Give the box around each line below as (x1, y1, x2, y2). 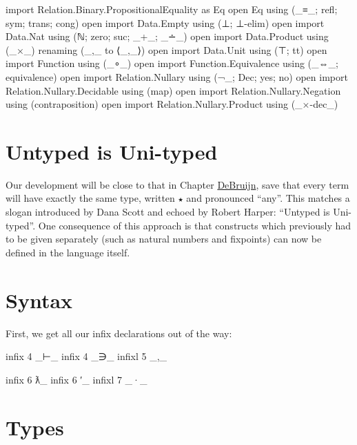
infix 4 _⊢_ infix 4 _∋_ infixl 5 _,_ (6, 349, 167, 363)
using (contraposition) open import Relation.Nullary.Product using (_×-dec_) (6, 97, 338, 111)
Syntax (6, 285, 73, 314)
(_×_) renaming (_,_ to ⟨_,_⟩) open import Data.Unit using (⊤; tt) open (6, 42, 327, 57)
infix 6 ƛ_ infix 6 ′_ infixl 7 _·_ (6, 372, 147, 386)
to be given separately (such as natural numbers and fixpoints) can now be (6, 231, 322, 246)
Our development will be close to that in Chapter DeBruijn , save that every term (6, 177, 349, 191)
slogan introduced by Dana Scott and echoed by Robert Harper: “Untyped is (6, 205, 330, 219)
